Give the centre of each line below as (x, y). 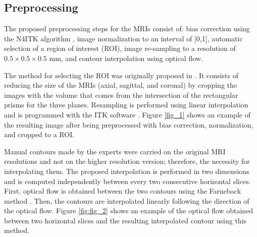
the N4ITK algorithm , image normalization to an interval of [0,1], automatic (123, 38)
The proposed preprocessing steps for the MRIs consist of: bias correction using (127, 28)
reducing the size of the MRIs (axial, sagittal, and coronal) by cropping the (121, 85)
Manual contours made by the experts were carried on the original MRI (115, 151)
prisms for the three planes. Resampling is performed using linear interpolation (126, 105)
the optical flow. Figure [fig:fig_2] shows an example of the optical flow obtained (129, 211)
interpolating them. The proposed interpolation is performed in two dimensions (127, 171)
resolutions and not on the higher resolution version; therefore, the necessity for (127, 161)
